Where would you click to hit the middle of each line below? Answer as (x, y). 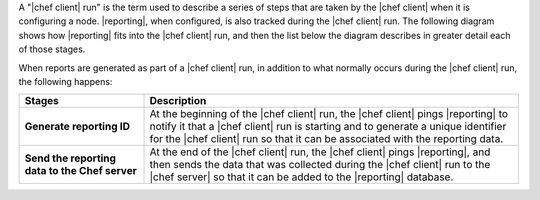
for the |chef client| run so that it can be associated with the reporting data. (326, 139)
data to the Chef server (80, 171)
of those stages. (52, 49)
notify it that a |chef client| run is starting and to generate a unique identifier (328, 127)
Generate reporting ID (77, 127)
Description (178, 101)
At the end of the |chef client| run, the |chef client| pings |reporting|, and (320, 152)
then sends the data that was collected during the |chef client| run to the (320, 165)
